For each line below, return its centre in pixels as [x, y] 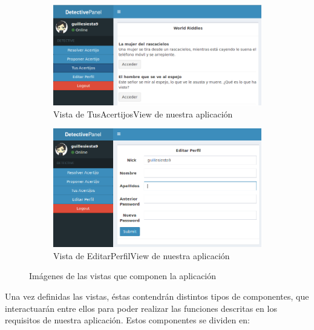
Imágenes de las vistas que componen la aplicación [123, 276]
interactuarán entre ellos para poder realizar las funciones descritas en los [141, 308]
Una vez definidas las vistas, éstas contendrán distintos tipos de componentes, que [157, 296]
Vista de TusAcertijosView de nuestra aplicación [143, 114]
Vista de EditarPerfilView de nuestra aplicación [142, 255]
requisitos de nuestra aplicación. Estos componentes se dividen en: [127, 320]
